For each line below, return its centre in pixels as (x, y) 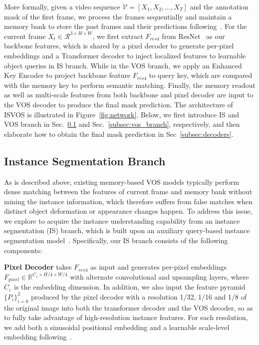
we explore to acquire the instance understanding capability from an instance (122, 220)
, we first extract (118, 36)
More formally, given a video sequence (62, 6)
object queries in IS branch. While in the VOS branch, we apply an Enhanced (123, 65)
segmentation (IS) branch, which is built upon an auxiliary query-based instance (127, 230)
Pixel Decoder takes (38, 267)
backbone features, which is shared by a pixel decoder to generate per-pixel (119, 46)
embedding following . (38, 337)
